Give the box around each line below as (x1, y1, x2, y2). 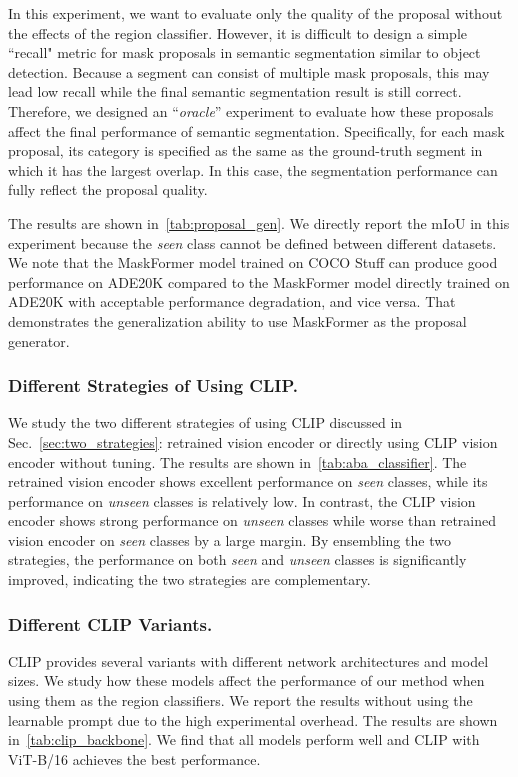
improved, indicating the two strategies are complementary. (8, 569, 371, 590)
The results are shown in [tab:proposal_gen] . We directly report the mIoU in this (8, 212, 510, 233)
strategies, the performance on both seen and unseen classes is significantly (8, 549, 467, 570)
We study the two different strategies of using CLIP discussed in (8, 412, 403, 433)
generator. (8, 330, 70, 351)
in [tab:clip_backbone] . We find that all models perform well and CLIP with (8, 729, 480, 750)
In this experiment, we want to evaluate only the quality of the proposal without (8, 3, 503, 23)
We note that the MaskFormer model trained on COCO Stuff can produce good (8, 252, 498, 273)
